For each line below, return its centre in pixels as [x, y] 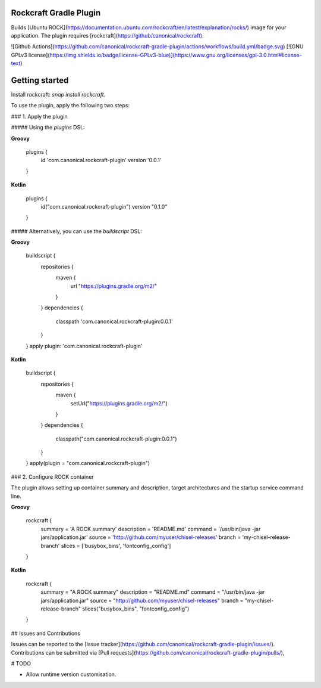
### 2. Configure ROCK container [53, 476]
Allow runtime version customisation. [71, 674]
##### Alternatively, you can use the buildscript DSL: [76, 231]
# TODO [21, 663]
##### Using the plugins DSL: [48, 128]
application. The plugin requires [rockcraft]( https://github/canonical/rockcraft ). [108, 35]
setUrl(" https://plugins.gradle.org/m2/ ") [119, 403]
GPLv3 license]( [30, 55]
